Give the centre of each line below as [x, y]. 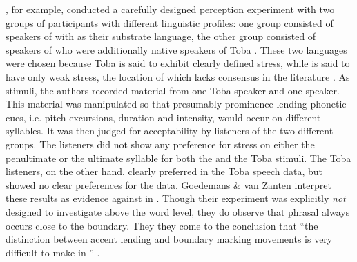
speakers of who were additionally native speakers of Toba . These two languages [176, 49]
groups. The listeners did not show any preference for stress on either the [160, 144]
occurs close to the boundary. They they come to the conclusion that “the [162, 225]
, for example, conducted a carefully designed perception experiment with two [170, 9]
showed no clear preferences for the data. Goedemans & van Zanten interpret [168, 184]
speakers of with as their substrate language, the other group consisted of [161, 36]
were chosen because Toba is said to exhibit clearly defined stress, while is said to [178, 63]
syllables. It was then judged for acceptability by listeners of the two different [170, 131]
